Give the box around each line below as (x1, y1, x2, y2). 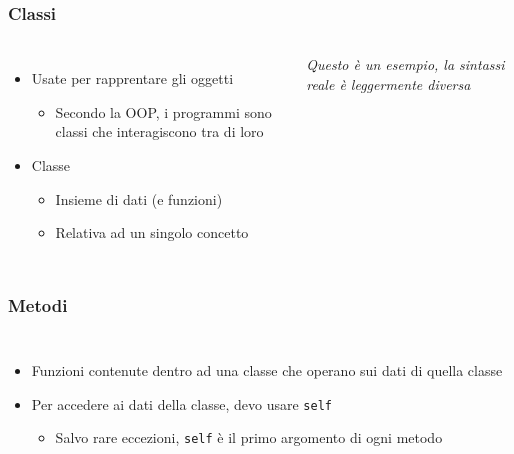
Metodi (8, 292, 68, 317)
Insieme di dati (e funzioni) (55, 188, 223, 209)
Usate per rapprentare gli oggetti (31, 68, 234, 89)
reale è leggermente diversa (306, 73, 471, 94)
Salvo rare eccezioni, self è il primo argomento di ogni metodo (55, 427, 443, 448)
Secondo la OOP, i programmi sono (55, 101, 272, 122)
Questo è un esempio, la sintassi (306, 54, 505, 75)
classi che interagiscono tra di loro (55, 121, 264, 142)
